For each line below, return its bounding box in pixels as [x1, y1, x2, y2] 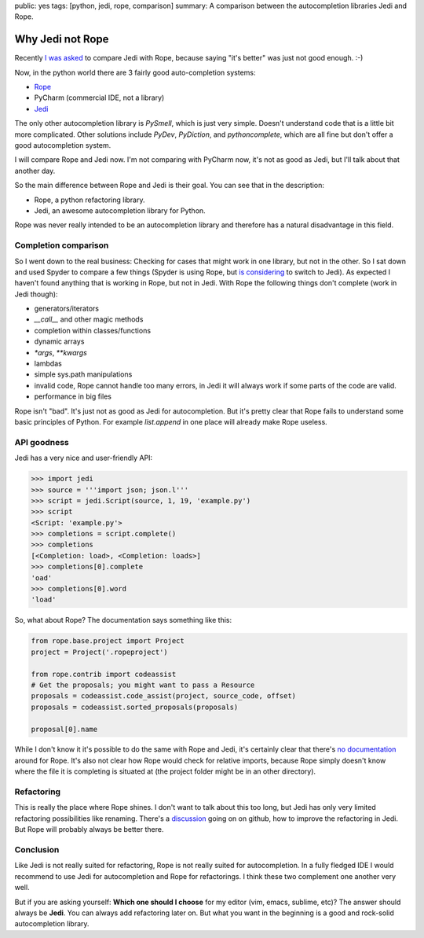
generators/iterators [34, 303, 100, 314]
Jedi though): [14, 289, 58, 299]
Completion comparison [14, 240, 109, 251]
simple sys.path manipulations [34, 370, 133, 379]
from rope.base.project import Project [31, 637, 185, 646]
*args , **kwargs [34, 348, 88, 357]
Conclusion [14, 844, 60, 855]
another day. [14, 166, 56, 175]
